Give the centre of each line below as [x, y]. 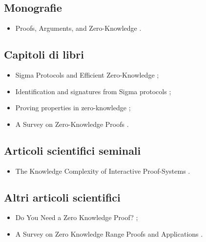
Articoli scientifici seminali [72, 150]
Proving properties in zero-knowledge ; [73, 108]
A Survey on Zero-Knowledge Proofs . [72, 124]
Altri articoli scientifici [62, 197]
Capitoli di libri [44, 54]
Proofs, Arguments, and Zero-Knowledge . [78, 28]
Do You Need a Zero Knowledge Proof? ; [77, 217]
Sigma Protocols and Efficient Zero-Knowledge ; [87, 75]
